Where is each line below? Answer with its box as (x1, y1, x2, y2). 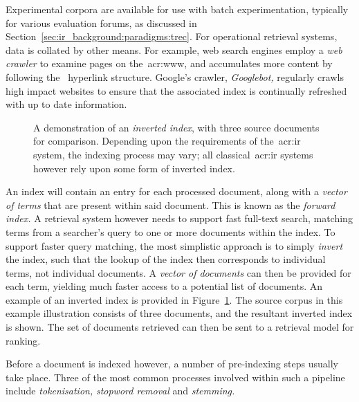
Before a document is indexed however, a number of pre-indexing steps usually (6, 356, 338, 371)
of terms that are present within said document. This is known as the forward (6, 197, 335, 212)
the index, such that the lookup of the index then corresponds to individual (6, 252, 326, 266)
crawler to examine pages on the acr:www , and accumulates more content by (6, 56, 333, 71)
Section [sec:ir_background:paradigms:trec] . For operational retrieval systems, (6, 29, 338, 44)
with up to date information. (6, 97, 127, 111)
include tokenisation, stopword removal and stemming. (6, 383, 235, 398)
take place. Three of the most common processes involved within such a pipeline (6, 369, 345, 384)
